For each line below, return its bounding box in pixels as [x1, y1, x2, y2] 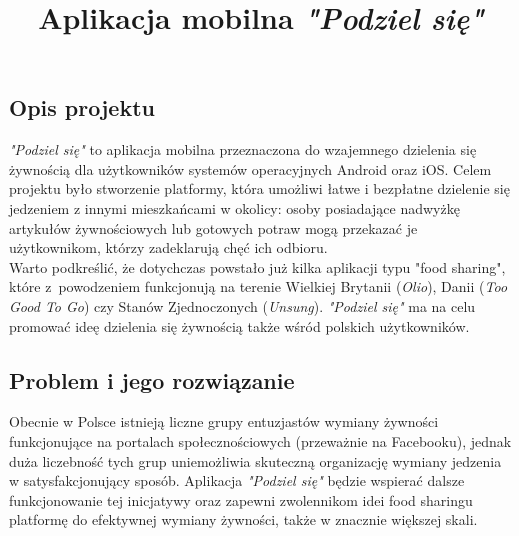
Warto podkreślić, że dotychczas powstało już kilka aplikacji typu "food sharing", [9, 256, 506, 277]
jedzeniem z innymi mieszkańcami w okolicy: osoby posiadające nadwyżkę [9, 197, 460, 218]
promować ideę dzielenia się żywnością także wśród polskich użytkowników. [9, 315, 470, 336]
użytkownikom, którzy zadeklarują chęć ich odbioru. [9, 237, 328, 258]
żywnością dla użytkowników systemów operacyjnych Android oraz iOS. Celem [9, 158, 492, 179]
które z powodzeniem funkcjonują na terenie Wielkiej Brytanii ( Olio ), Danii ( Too [9, 276, 508, 297]
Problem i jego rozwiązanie [9, 364, 295, 395]
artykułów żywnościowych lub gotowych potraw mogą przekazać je [9, 217, 418, 238]
